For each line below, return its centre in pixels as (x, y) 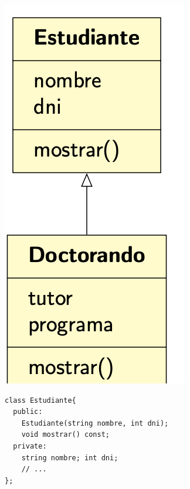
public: (28, 412)
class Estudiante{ (40, 400)
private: (30, 446)
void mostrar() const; (65, 435)
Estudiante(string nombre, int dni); (95, 423)
